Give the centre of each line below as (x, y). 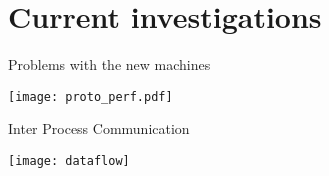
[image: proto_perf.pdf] (90, 96)
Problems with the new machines (109, 64)
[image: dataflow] (69, 160)
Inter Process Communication (99, 128)
